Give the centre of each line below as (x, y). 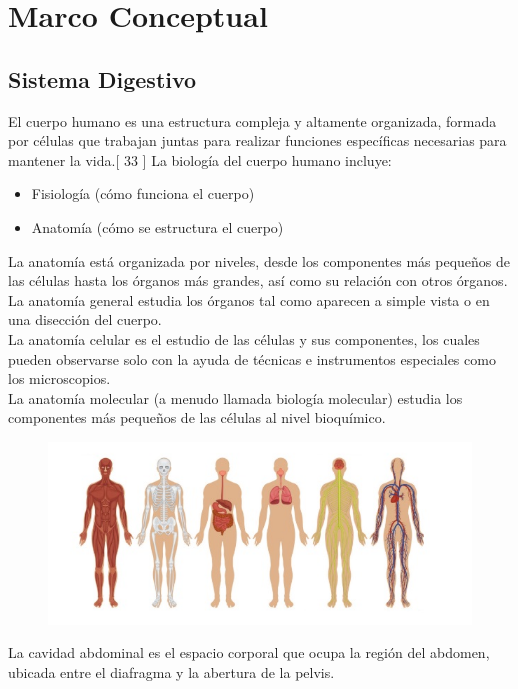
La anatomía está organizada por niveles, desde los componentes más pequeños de (259, 260)
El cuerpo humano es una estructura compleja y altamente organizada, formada (252, 120)
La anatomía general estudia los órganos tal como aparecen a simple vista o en (249, 299)
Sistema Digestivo (102, 78)
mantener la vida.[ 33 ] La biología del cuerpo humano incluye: (200, 159)
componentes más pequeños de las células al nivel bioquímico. (197, 417)
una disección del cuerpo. (85, 319)
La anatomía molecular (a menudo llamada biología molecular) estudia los (235, 397)
